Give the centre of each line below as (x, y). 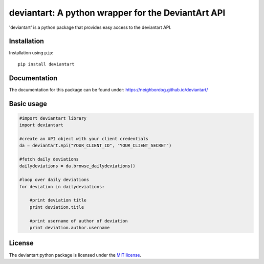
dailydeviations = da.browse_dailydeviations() (77, 166)
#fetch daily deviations (49, 159)
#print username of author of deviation (79, 221)
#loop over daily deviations (54, 180)
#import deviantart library (53, 118)
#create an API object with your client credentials (84, 139)
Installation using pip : (31, 53)
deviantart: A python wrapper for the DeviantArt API (117, 13)
